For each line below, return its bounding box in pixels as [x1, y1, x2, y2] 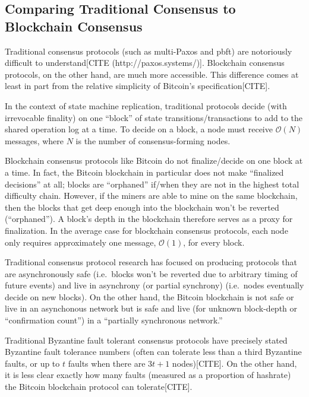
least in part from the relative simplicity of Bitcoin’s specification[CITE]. [5, 80, 270, 92]
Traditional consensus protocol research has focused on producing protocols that [5, 256, 297, 268]
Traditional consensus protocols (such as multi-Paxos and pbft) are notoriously [5, 45, 292, 57]
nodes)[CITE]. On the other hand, [172, 357, 297, 369]
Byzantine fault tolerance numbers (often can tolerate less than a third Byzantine [5, 345, 302, 358]
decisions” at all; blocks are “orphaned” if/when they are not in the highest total [5, 177, 299, 190]
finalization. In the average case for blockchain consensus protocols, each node [5, 224, 288, 236]
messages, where [5, 134, 64, 147]
